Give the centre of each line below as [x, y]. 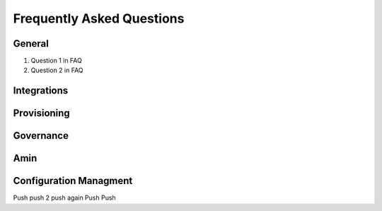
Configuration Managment [73, 181]
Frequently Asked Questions [99, 18]
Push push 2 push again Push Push [64, 198]
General [31, 44]
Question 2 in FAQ [57, 70]
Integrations [41, 91]
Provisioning [41, 113]
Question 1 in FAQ [57, 61]
